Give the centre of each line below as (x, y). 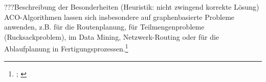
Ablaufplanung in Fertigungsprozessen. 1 (66, 48)
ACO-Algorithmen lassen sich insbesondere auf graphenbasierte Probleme (119, 17)
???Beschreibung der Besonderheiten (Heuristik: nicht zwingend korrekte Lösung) (132, 7)
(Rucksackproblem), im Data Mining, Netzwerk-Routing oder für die (112, 36)
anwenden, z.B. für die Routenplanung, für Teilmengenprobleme (104, 27)
